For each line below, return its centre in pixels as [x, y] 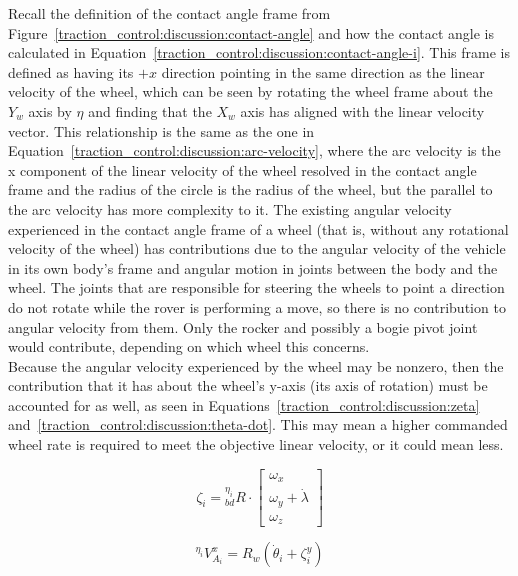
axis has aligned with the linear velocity [362, 110]
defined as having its [71, 71]
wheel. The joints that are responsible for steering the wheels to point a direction [256, 287]
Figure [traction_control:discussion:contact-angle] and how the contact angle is [251, 32]
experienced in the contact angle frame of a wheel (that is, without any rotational [258, 228]
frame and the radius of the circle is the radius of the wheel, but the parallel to [250, 189]
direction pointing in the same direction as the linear [323, 71]
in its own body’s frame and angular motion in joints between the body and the [253, 267]
